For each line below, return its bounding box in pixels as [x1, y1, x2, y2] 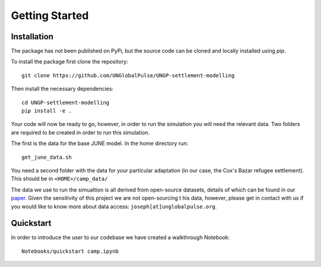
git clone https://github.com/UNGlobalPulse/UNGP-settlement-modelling [21, 72, 235, 78]
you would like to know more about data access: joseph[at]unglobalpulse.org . [11, 203, 217, 210]
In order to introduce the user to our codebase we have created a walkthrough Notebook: [11, 234, 230, 241]
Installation [11, 32, 53, 42]
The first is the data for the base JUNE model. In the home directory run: [11, 140, 188, 147]
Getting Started [11, 9, 89, 22]
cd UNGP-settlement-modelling [21, 99, 110, 106]
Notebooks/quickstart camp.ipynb [21, 247, 119, 255]
